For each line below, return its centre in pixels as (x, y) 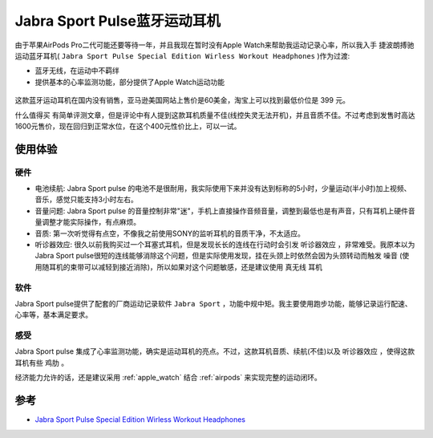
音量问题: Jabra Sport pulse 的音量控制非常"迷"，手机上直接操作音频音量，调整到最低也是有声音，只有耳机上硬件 (222, 211)
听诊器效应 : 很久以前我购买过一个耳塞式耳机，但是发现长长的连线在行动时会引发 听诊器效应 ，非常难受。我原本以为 (225, 244)
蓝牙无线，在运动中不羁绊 (77, 71)
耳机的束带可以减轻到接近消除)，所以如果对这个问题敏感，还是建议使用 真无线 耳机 (185, 267)
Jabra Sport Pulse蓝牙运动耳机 (117, 21)
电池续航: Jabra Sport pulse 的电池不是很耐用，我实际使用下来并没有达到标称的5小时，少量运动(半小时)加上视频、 (223, 189)
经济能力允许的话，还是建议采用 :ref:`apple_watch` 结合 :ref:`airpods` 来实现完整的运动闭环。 (168, 378)
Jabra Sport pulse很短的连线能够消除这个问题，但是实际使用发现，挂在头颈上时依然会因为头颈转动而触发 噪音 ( (219, 256)
